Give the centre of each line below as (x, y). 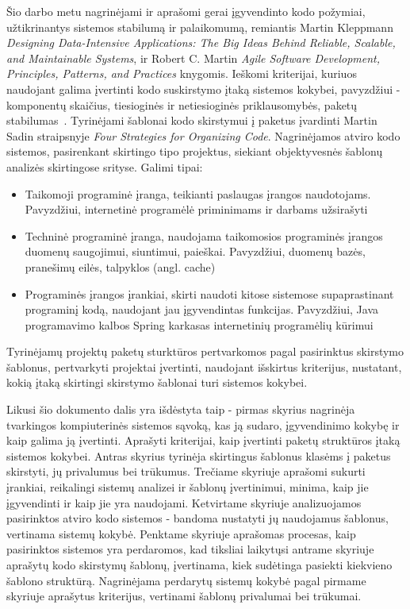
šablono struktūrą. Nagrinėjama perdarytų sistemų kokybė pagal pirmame (186, 580)
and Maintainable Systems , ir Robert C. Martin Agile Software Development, (194, 58)
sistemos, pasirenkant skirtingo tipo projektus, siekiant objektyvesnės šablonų (195, 151)
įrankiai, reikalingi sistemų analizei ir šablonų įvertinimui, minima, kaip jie (188, 487)
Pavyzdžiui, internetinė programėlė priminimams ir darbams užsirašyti (196, 209)
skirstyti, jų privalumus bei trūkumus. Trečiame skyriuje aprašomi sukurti (186, 471)
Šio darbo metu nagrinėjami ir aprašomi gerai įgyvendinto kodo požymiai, (186, 11)
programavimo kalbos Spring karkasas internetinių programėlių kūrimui (199, 324)
